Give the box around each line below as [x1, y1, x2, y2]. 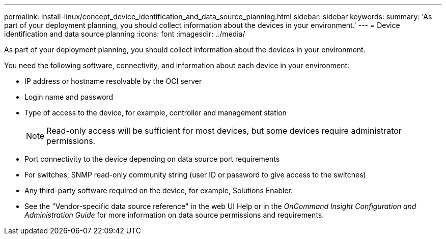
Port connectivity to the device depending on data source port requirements [24, 155, 280, 163]
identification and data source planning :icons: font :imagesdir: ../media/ [4, 29, 245, 38]
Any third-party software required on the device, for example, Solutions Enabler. [24, 186, 293, 195]
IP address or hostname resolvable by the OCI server [24, 77, 202, 85]
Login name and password [24, 93, 114, 101]
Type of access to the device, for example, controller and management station [24, 108, 287, 117]
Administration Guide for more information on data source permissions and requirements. [24, 211, 324, 219]
